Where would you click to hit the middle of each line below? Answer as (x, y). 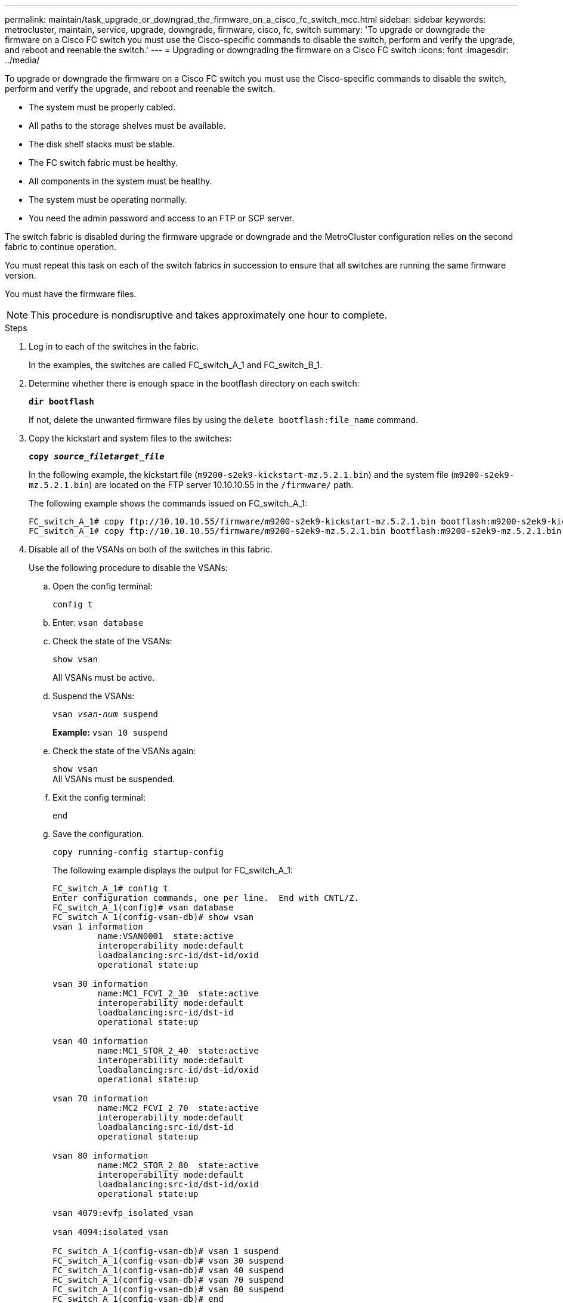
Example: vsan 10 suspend (110, 732)
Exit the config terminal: (99, 797)
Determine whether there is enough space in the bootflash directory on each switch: (194, 383)
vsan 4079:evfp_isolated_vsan (123, 1213)
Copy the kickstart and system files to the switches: (130, 438)
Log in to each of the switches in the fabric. (114, 346)
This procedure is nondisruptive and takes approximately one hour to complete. (209, 315)
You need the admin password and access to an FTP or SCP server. (162, 218)
